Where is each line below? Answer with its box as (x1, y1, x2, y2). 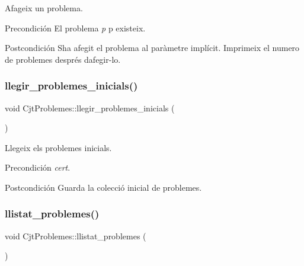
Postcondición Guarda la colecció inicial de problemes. (5, 181, 202, 193)
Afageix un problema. (5, 2, 83, 14)
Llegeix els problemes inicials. (5, 141, 112, 153)
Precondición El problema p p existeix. (5, 21, 146, 34)
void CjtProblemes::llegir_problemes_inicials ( (5, 101, 175, 114)
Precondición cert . (5, 161, 71, 174)
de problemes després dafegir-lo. (5, 53, 121, 65)
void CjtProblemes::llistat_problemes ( (5, 229, 146, 242)
